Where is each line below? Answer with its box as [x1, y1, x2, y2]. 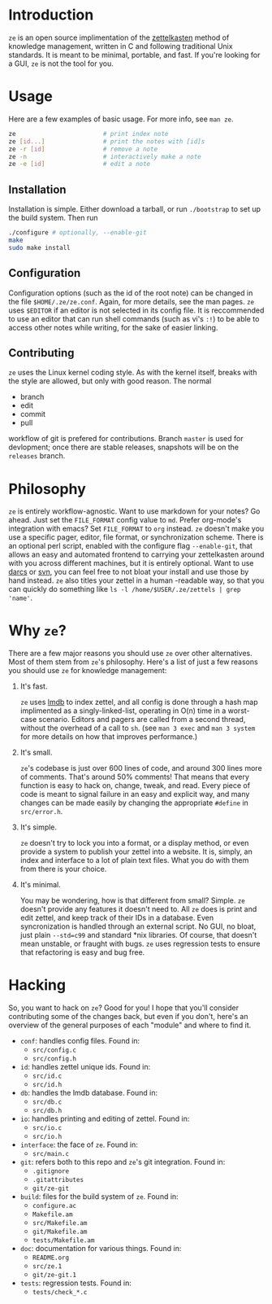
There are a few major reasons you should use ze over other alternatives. [8, 649, 253, 659]
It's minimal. [19, 880, 61, 890]
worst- [227, 706, 250, 715]
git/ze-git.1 [32, 1271, 77, 1280]
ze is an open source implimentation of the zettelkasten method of [8, 33, 230, 42]
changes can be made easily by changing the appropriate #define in [19, 798, 249, 807]
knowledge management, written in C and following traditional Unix [8, 41, 233, 50]
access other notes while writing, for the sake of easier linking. [8, 322, 218, 332]
